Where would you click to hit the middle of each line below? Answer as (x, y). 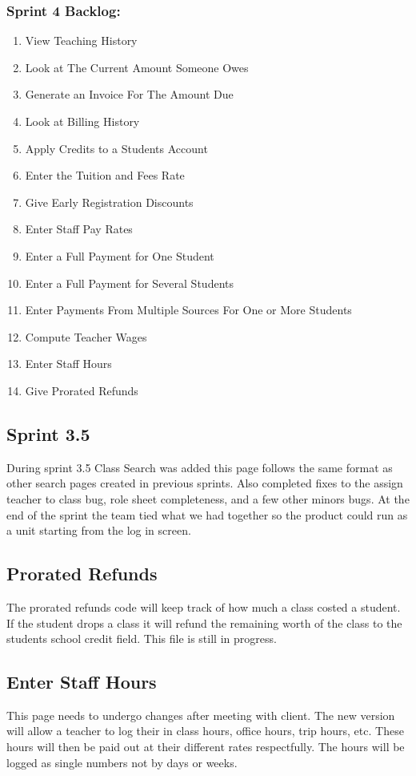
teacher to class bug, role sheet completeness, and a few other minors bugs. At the (208, 498)
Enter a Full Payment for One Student (120, 255)
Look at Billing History (82, 121)
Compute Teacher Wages (86, 336)
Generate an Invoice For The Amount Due (129, 94)
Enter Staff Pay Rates (79, 229)
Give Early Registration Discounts (109, 202)
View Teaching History (81, 40)
